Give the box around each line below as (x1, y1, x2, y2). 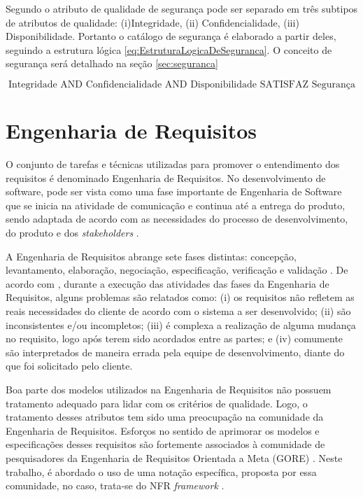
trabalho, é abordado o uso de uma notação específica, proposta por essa (6, 464, 317, 479)
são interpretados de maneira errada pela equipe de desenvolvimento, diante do (6, 344, 345, 359)
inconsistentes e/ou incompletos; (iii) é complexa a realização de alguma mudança (6, 317, 356, 332)
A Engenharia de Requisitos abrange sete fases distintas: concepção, (6, 248, 297, 263)
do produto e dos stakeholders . (6, 225, 139, 240)
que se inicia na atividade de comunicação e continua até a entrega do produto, (6, 197, 346, 212)
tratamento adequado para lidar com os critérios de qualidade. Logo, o (6, 395, 308, 410)
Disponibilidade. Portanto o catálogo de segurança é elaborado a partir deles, (6, 29, 336, 43)
